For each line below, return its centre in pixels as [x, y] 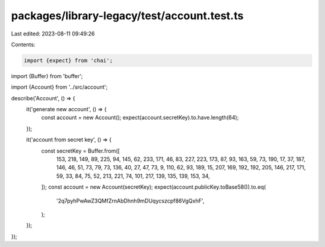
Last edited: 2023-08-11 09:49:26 [53, 34]
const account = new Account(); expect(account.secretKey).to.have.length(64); [140, 118]
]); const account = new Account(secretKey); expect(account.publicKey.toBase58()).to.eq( [153, 187]
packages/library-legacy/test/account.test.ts [127, 16]
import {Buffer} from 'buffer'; [47, 76]
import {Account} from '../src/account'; [59, 87]
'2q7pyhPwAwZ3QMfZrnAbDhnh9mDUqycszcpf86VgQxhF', [130, 201]
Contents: [23, 44]
